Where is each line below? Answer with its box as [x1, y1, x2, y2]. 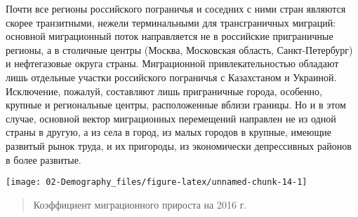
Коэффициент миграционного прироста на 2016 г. [33, 197, 247, 211]
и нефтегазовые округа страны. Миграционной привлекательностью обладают [6, 56, 339, 71]
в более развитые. [6, 152, 81, 167]
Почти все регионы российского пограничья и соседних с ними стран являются [6, 1, 346, 15]
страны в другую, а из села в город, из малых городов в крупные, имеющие [6, 125, 331, 139]
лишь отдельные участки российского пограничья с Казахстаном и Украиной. [6, 69, 337, 84]
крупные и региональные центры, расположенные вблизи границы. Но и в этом [6, 97, 346, 112]
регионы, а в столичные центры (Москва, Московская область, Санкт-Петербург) [6, 42, 353, 57]
